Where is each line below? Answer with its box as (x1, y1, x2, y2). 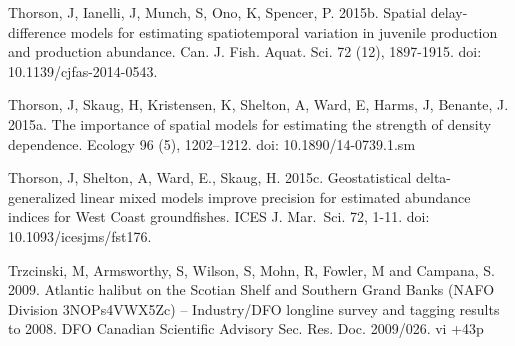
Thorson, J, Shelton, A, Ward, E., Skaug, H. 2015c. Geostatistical (8, 167, 412, 188)
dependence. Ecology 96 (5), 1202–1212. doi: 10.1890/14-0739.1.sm (8, 133, 416, 154)
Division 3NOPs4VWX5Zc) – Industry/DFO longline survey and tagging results (8, 298, 500, 319)
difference (8, 21, 66, 42)
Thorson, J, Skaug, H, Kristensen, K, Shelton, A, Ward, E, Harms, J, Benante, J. (8, 94, 509, 115)
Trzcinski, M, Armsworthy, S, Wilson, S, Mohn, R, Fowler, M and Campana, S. (8, 259, 495, 280)
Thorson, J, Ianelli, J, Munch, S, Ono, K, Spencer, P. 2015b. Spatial (8, 2, 427, 22)
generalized (8, 186, 76, 207)
